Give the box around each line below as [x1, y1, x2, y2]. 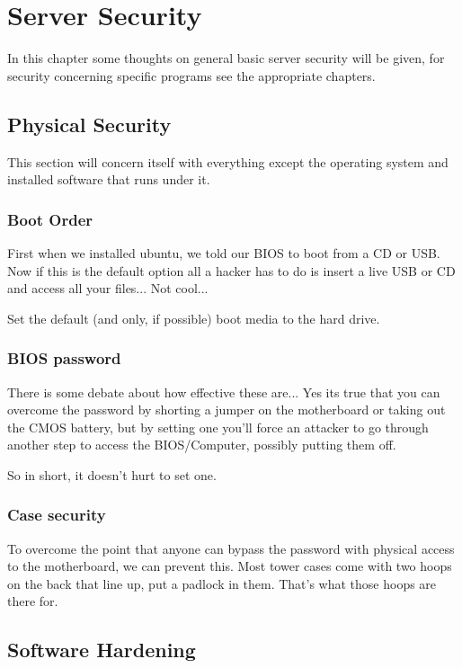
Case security [7, 503, 106, 526]
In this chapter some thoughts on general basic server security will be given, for [7, 49, 445, 67]
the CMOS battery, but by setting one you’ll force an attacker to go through [7, 417, 429, 436]
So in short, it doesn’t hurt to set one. [7, 465, 217, 484]
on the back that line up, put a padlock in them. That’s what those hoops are [7, 574, 437, 592]
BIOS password [7, 347, 121, 370]
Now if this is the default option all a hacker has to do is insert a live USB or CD [7, 261, 456, 280]
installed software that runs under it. [7, 170, 210, 189]
